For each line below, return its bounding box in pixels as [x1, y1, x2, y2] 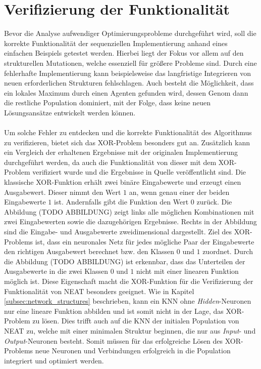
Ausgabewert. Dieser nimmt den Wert [4, 186, 121, 197]
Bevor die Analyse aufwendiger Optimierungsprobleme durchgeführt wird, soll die [4, 28, 256, 38]
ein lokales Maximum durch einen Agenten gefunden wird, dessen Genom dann [4, 87, 248, 98]
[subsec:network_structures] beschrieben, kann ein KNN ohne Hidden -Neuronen [4, 296, 251, 306]
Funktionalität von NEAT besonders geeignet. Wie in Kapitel [4, 285, 194, 296]
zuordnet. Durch [202, 246, 253, 257]
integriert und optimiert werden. [4, 355, 104, 365]
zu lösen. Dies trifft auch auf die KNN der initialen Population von [32, 315, 239, 326]
